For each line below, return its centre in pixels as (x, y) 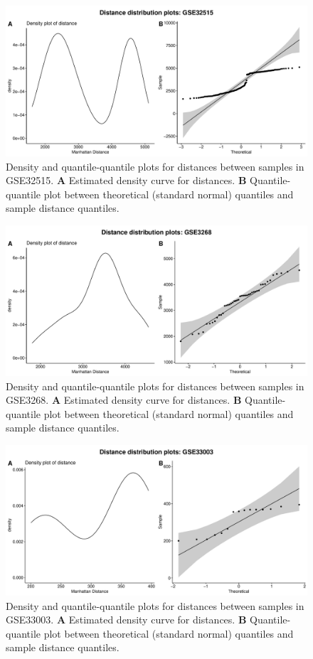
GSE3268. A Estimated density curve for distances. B (124, 400)
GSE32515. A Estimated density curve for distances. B (126, 180)
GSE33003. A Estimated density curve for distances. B (126, 620)
